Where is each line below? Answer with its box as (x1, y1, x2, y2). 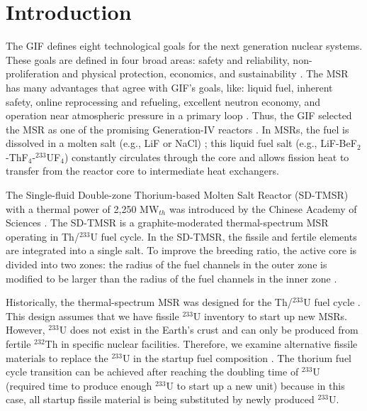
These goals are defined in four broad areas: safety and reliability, (6, 52, 290, 67)
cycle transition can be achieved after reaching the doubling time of (6, 364, 299, 379)
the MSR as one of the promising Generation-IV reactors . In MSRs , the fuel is (6, 121, 349, 136)
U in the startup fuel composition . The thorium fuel (122, 350, 351, 365)
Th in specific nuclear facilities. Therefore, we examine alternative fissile (45, 336, 358, 351)
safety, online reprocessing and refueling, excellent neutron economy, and (6, 94, 321, 109)
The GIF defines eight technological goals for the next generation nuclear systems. (6, 38, 363, 53)
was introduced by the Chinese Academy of (169, 201, 357, 216)
